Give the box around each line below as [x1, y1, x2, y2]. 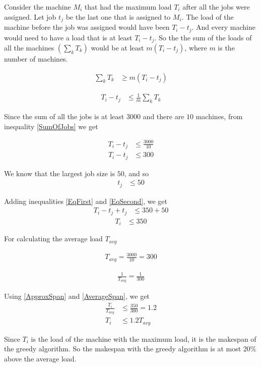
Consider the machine [4, 2, 71, 12]
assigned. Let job [4, 11, 56, 22]
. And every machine [191, 22, 255, 32]
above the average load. [4, 353, 77, 363]
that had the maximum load [84, 2, 172, 12]
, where [184, 42, 207, 53]
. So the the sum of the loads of [154, 32, 252, 42]
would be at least [91, 42, 144, 53]
